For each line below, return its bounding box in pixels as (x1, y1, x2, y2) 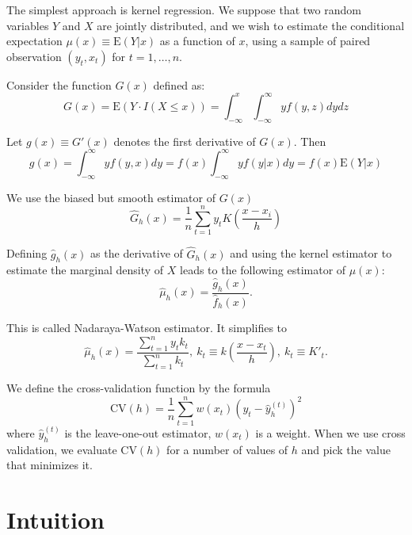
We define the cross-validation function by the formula (6, 380, 271, 396)
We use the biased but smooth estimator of (6, 189, 216, 205)
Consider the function (6, 76, 112, 93)
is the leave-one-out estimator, (64, 424, 212, 441)
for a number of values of (166, 441, 288, 457)
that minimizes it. (6, 457, 93, 473)
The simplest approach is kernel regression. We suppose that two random (6, 2, 361, 17)
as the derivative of (90, 245, 183, 262)
